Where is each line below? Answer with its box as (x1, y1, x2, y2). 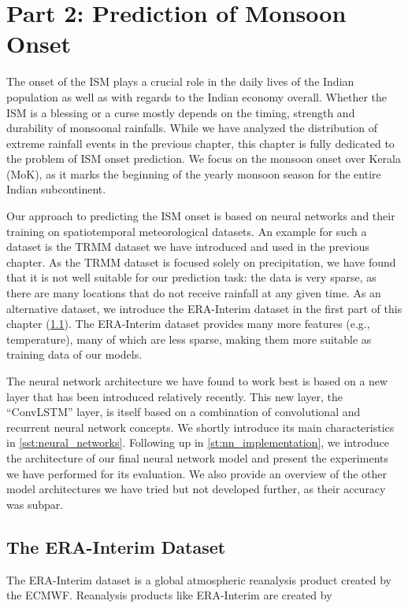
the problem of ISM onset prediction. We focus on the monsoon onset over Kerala (6, 150, 401, 167)
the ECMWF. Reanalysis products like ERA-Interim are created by (6, 587, 332, 603)
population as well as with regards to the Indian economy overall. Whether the (6, 88, 387, 105)
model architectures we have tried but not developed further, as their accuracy (6, 481, 386, 497)
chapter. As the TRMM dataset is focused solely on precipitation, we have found (6, 253, 396, 270)
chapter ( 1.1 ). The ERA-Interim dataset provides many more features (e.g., (6, 315, 370, 332)
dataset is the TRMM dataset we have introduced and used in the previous (6, 238, 369, 255)
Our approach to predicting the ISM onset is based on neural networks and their (6, 208, 395, 224)
